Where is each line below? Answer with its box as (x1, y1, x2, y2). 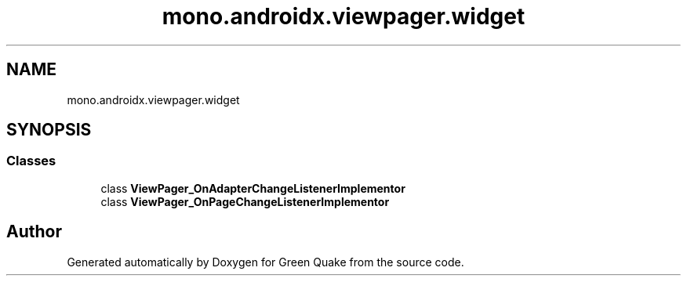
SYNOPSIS (6, 120, 92, 140)
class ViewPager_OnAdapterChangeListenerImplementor (100, 181, 405, 195)
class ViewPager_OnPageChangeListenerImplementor (100, 194, 390, 208)
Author (6, 222, 62, 242)
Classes (6, 153, 56, 169)
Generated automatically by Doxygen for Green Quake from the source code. (67, 255, 464, 269)
